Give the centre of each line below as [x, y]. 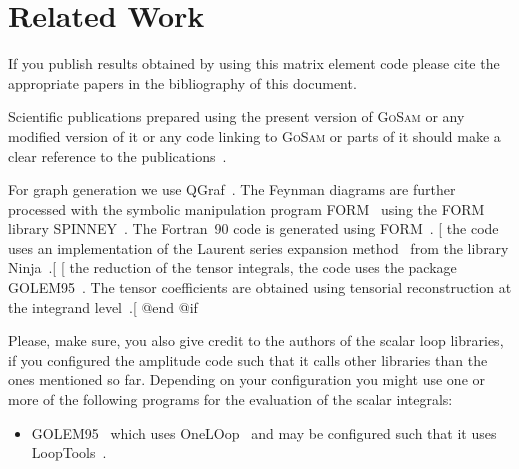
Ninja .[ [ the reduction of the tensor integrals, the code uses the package [232, 267]
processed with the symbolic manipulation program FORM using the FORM [246, 208]
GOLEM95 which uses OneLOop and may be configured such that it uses [264, 432]
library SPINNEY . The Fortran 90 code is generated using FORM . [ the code [253, 228]
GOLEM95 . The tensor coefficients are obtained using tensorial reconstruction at [260, 287]
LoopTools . [69, 452]
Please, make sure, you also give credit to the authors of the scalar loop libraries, [256, 340]
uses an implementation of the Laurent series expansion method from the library [258, 247]
